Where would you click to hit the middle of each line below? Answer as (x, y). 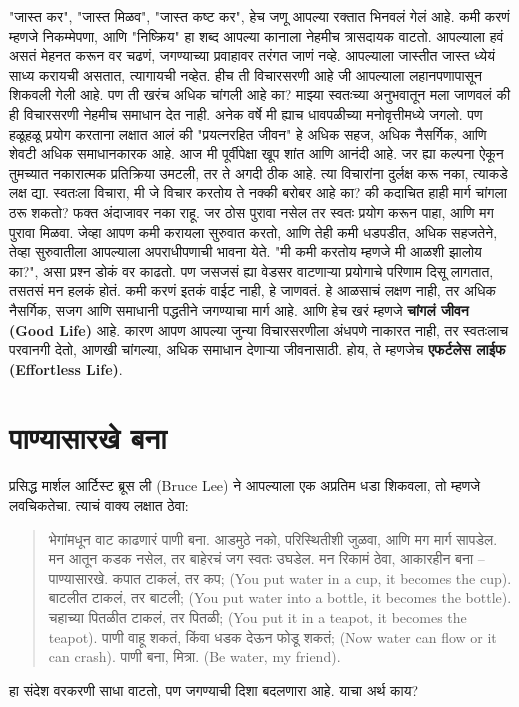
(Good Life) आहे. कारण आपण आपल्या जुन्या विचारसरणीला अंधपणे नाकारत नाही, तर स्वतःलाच (259, 329)
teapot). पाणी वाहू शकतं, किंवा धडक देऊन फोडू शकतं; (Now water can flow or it (272, 636)
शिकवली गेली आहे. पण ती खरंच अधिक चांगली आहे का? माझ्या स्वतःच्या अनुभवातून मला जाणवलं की (260, 94)
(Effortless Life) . (66, 368)
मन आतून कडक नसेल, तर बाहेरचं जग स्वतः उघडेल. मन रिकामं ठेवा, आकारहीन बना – (266, 558)
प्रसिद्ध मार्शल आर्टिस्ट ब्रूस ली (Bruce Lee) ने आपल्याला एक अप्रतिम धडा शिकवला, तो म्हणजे (245, 485)
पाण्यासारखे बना (88, 437)
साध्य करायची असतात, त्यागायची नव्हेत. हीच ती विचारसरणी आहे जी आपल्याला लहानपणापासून (245, 74)
